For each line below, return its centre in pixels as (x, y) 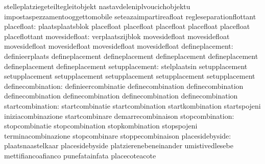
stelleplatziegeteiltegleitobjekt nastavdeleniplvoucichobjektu (97, 6)
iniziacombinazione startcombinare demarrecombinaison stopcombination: (119, 116)
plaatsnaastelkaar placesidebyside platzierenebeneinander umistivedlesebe (119, 145)
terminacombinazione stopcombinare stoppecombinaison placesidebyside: (118, 135)
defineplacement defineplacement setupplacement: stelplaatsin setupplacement (126, 66)
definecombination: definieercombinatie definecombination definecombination (124, 86)
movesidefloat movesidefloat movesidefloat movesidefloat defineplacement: (119, 46)
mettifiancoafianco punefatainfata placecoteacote (80, 155)
